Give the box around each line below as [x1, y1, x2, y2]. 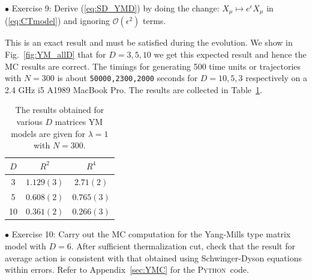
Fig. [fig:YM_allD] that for [5, 48, 106, 61]
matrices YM [55, 115, 103, 128]
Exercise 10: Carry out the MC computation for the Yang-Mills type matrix [11, 228, 291, 240]
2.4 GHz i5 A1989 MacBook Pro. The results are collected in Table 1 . [5, 83, 262, 96]
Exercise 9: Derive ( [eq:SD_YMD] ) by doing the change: [11, 2, 220, 14]
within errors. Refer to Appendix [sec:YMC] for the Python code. [5, 263, 249, 276]
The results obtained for [15, 103, 104, 116]
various [16, 115, 43, 128]
